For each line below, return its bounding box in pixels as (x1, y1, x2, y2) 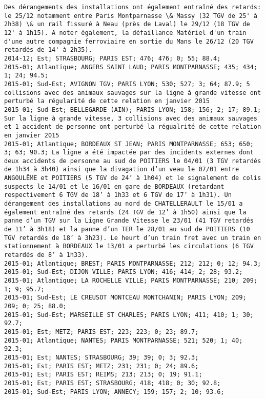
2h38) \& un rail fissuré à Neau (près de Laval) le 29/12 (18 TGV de (4, 21, 250, 28)
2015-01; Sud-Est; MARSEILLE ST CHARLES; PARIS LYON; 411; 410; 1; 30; (4, 311, 254, 318)
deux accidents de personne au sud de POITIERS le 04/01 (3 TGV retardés (4, 157, 261, 165)
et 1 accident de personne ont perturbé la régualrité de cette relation (4, 123, 261, 131)
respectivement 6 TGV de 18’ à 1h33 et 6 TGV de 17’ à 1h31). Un (4, 191, 232, 199)
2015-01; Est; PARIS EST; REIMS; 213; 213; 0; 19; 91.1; (4, 371, 202, 378)
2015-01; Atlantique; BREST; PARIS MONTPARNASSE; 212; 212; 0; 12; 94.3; (4, 260, 261, 267)
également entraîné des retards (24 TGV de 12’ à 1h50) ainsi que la (4, 208, 247, 216)
